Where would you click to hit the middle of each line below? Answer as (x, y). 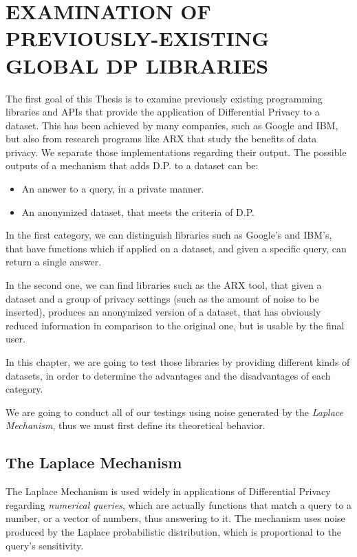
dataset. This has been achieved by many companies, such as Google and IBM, (172, 125)
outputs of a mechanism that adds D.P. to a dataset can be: (132, 165)
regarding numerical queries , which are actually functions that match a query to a (179, 504)
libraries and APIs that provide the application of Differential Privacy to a (163, 112)
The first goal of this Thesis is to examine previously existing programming (164, 98)
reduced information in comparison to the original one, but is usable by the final (175, 325)
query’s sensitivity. (45, 545)
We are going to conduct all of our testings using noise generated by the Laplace (174, 412)
